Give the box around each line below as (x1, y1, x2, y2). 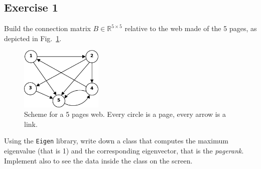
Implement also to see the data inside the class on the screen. (4, 155, 193, 165)
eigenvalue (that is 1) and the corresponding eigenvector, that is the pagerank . (4, 145, 244, 156)
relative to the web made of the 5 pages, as (124, 23, 257, 34)
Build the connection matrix (4, 23, 91, 34)
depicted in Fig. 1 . (4, 33, 62, 43)
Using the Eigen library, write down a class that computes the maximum (4, 135, 228, 146)
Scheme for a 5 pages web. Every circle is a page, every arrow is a (24, 109, 226, 119)
